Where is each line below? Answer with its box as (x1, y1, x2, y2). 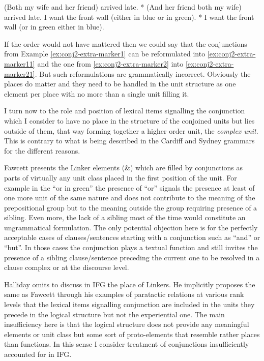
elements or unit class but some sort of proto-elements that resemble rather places (4, 328, 260, 339)
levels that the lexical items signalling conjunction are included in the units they (4, 299, 255, 310)
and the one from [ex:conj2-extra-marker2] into (37, 58, 184, 69)
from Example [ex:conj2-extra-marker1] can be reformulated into (4, 48, 206, 59)
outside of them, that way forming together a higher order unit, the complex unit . (4, 125, 258, 136)
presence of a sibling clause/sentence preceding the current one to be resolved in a (4, 252, 260, 262)
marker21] (4, 68, 35, 79)
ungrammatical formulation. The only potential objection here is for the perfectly (4, 222, 258, 232)
